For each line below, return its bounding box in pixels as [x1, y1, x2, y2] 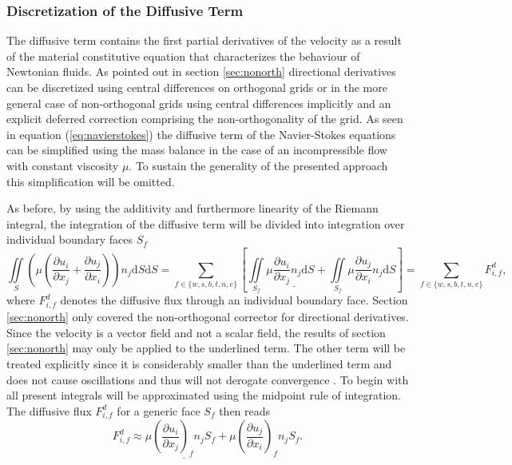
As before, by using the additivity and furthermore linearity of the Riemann [6, 200, 379, 217]
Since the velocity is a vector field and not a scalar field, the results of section [6, 324, 386, 340]
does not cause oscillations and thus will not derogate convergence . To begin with [6, 371, 409, 387]
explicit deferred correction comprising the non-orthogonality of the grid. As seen [6, 110, 403, 127]
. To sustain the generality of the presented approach [129, 157, 388, 173]
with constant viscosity [6, 157, 119, 173]
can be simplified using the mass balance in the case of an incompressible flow [6, 141, 387, 158]
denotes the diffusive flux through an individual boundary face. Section [60, 292, 408, 308]
